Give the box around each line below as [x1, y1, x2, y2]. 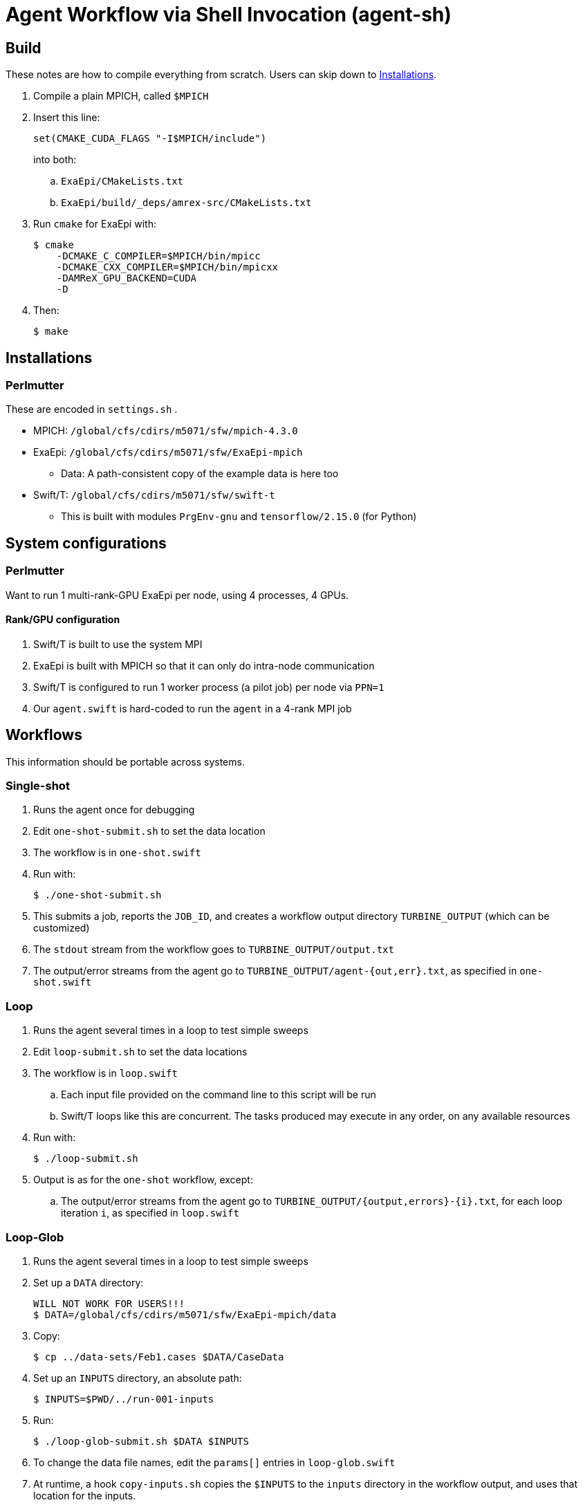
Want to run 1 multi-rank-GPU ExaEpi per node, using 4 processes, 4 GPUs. [6, 589, 349, 601]
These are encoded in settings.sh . [6, 403, 178, 416]
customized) [33, 922, 90, 934]
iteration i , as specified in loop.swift [61, 1207, 239, 1219]
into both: [33, 154, 77, 166]
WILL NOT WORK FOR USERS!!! [33, 1297, 185, 1309]
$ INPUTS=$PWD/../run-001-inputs [33, 1393, 214, 1405]
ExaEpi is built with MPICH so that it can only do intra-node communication [33, 659, 375, 672]
